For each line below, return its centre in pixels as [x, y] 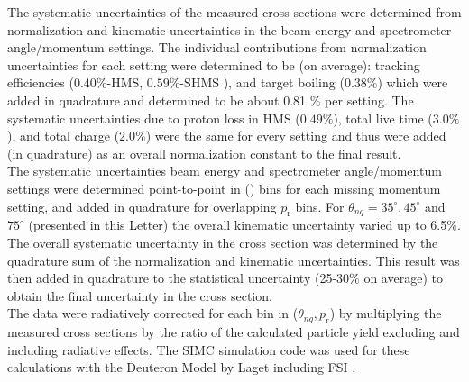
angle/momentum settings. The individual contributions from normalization [217, 47]
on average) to [403, 278]
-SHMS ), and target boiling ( [262, 82]
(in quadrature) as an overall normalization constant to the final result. [204, 153]
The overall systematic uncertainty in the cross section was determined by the [223, 242]
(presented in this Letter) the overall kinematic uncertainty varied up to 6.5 [238, 225]
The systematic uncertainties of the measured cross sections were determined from [234, 12]
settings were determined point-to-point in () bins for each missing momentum [224, 188]
